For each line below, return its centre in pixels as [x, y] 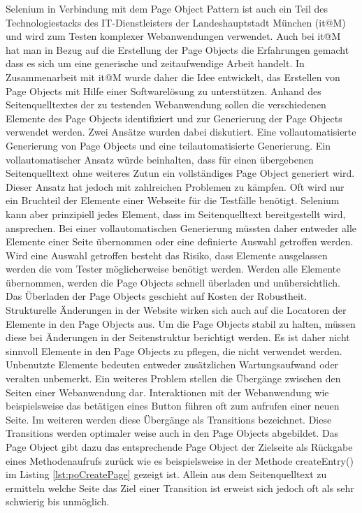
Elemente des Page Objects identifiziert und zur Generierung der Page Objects [174, 118]
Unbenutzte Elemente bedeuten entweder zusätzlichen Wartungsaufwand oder [172, 364]
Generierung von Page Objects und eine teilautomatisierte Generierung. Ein [168, 145]
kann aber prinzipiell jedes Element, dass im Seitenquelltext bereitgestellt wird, [176, 214]
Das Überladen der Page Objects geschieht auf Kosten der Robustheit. [157, 296]
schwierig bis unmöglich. [58, 501]
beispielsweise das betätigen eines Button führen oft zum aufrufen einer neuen [173, 406]
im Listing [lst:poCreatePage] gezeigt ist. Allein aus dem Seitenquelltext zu [166, 474]
